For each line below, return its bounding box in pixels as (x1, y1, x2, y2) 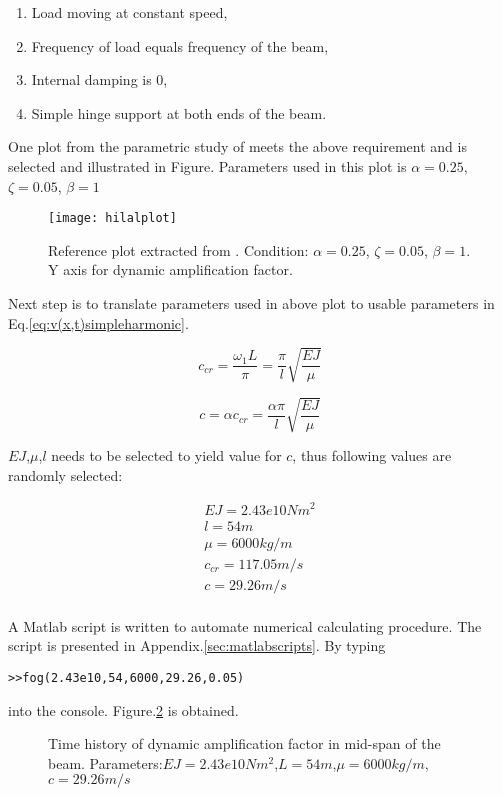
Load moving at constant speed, (31, 2, 228, 22)
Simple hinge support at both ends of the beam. (31, 102, 327, 123)
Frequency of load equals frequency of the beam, (31, 35, 329, 56)
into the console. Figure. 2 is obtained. (8, 699, 239, 720)
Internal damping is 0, (31, 69, 168, 90)
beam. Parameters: (48, 752, 163, 773)
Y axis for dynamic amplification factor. (48, 259, 293, 280)
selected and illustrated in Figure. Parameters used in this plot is (8, 155, 407, 176)
